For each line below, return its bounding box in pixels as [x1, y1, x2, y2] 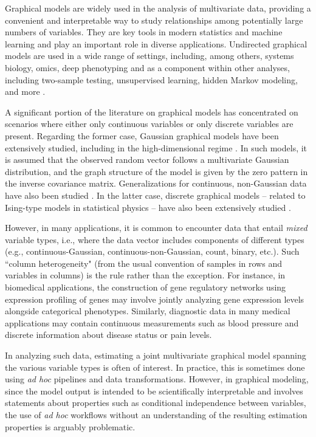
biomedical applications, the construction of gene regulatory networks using [5, 281, 286, 294]
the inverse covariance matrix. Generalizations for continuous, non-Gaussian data [5, 177, 307, 190]
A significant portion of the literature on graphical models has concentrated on [5, 105, 298, 118]
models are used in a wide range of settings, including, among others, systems [5, 49, 294, 62]
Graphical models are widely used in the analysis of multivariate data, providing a [5, 2, 311, 14]
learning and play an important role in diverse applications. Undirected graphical [5, 37, 307, 50]
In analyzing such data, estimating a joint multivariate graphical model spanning [5, 349, 306, 362]
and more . [5, 85, 46, 98]
